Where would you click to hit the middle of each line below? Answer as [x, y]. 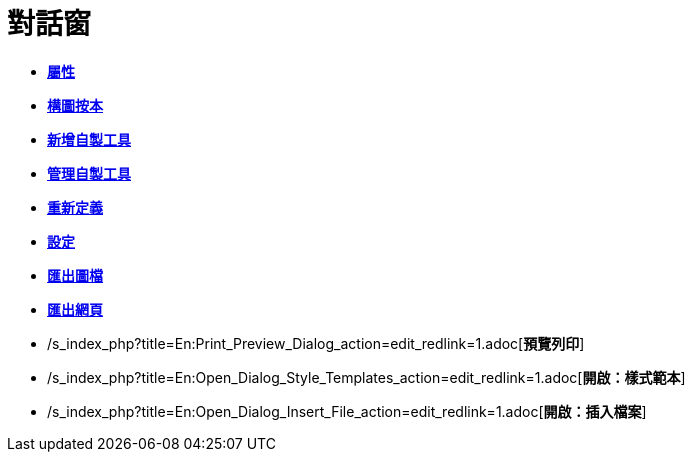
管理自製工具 [89, 173]
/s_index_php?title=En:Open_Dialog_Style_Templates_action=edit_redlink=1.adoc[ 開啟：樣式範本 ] [366, 377]
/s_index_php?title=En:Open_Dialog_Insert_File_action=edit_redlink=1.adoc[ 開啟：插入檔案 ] [347, 411]
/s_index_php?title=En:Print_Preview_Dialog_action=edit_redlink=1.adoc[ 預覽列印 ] [316, 343]
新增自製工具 [89, 139]
